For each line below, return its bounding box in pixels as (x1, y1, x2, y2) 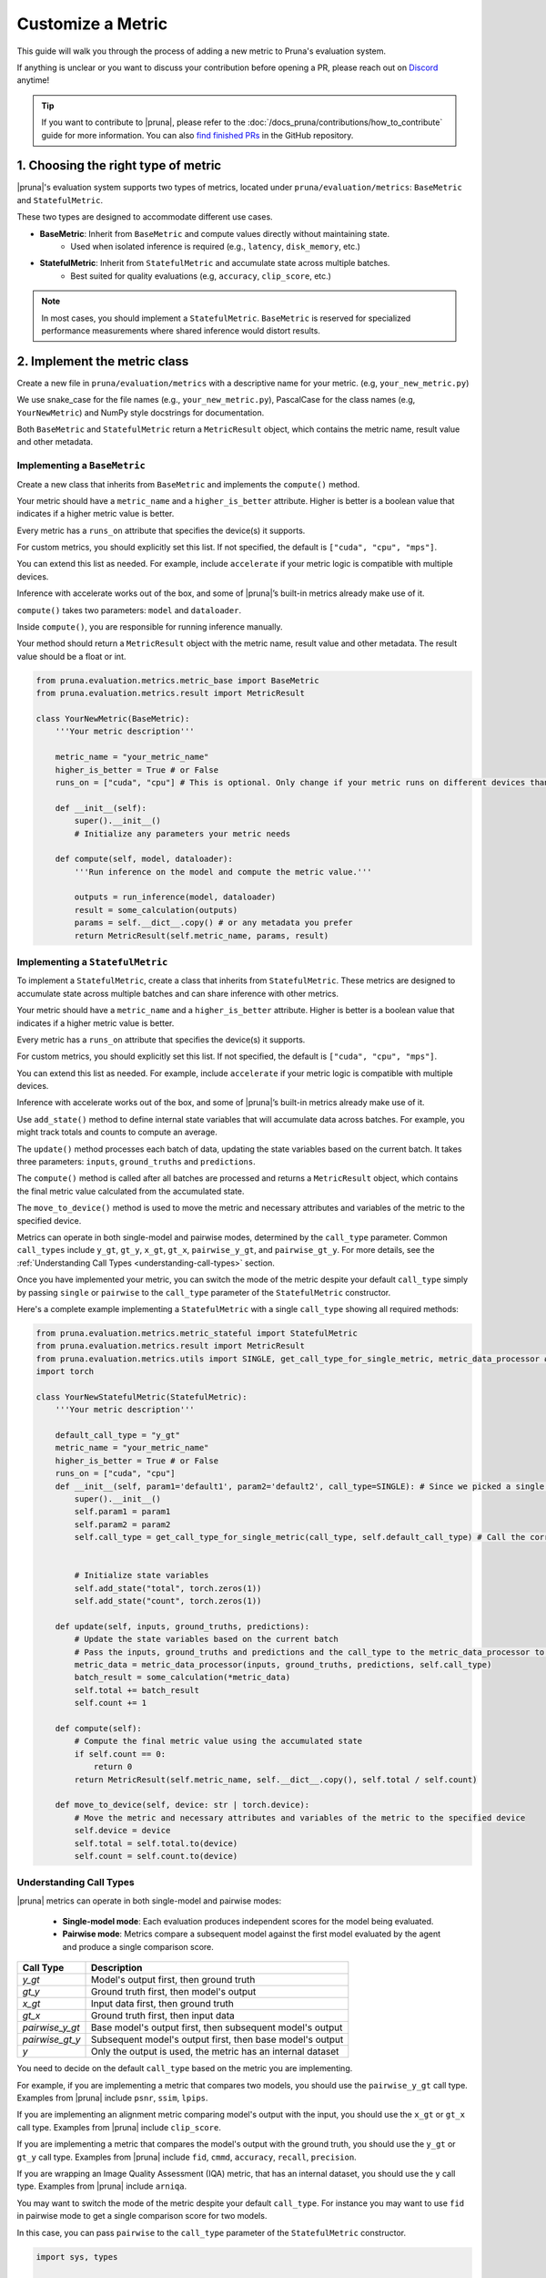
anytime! (16, 75, 50, 86)
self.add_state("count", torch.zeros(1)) (74, 1596, 262, 1606)
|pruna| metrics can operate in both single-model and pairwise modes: (16, 1895, 282, 1906)
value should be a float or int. (16, 651, 126, 662)
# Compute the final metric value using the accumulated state (74, 1736, 363, 1747)
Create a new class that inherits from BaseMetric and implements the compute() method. (16, 478, 360, 489)
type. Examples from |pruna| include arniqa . (16, 2181, 187, 2191)
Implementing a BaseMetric (16, 459, 146, 472)
